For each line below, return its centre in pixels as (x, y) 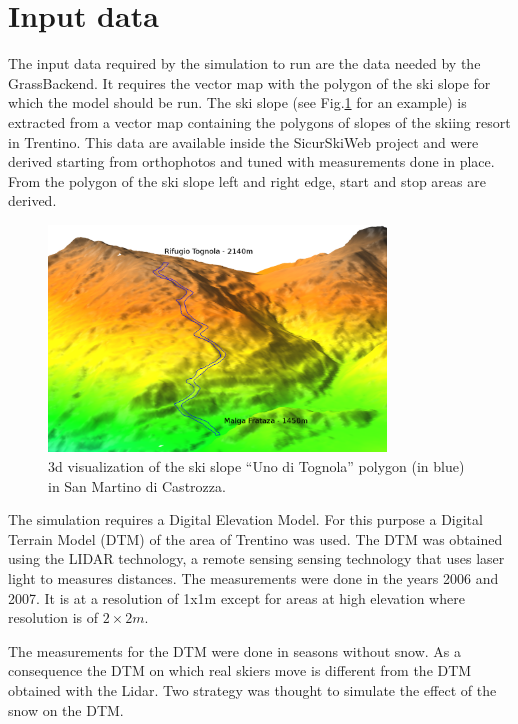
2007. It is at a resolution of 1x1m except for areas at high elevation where (236, 597)
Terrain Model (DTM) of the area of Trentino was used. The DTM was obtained (255, 538)
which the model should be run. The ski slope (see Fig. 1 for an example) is (237, 102)
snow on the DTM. (66, 709)
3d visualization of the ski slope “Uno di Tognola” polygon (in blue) (256, 466)
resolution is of (53, 617)
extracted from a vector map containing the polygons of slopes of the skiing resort (259, 121)
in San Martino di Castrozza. (137, 485)
